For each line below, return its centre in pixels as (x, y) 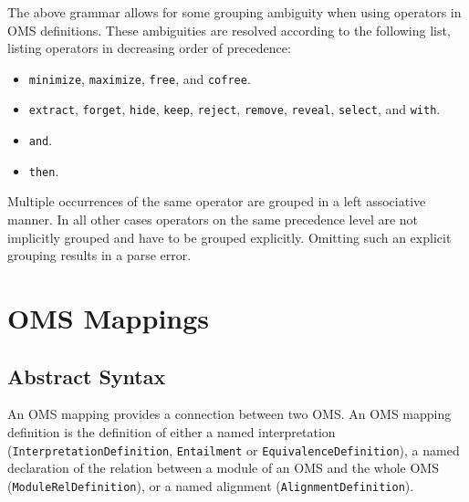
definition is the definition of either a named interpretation (172, 431)
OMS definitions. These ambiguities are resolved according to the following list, (229, 30)
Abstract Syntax (87, 376)
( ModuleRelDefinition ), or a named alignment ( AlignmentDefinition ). (211, 485)
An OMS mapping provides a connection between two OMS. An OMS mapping (229, 414)
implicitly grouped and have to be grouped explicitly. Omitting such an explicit (229, 237)
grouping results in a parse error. (99, 255)
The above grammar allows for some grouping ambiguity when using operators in (234, 12)
